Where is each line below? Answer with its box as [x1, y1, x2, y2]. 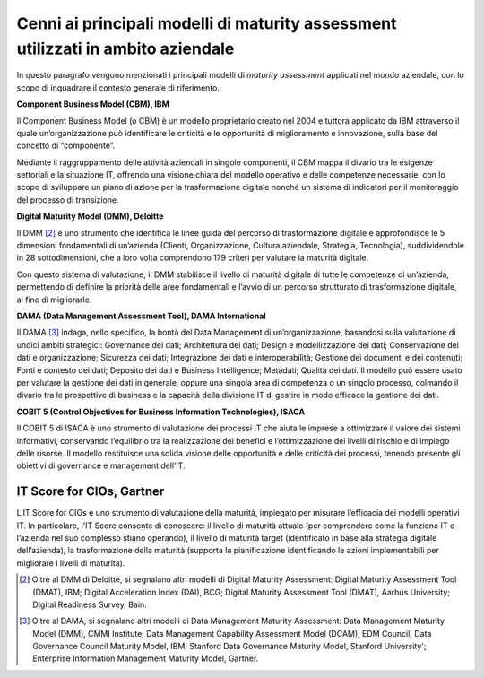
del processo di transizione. [16, 194, 119, 205]
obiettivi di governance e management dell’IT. [16, 460, 186, 471]
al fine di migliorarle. [16, 294, 92, 305]
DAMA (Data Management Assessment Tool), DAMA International [16, 310, 266, 321]
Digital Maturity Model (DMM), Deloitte [16, 211, 164, 222]
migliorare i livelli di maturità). [16, 557, 125, 569]
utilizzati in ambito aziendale [16, 39, 235, 58]
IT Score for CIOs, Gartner [16, 484, 165, 500]
